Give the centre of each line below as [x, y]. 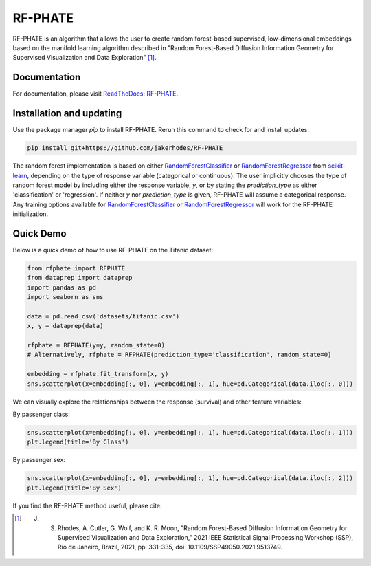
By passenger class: [41, 414]
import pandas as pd [61, 287]
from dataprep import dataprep [80, 278]
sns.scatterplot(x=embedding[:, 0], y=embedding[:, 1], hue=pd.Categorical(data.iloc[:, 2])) [190, 478]
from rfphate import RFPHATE [76, 268]
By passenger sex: [39, 460]
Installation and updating [67, 113]
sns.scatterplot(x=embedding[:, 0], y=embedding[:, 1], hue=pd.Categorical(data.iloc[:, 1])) [190, 432]
